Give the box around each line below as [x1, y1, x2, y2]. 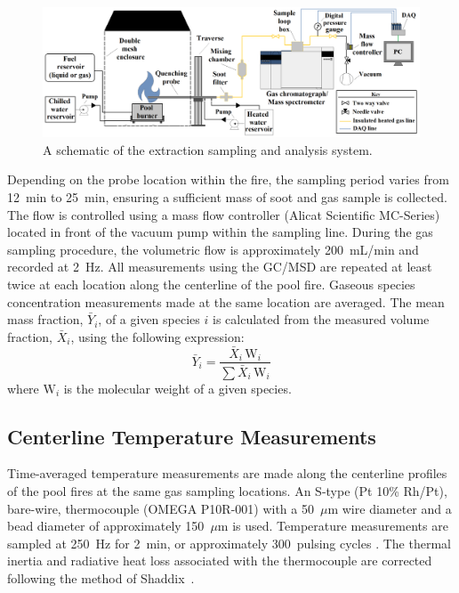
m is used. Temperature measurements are [217, 516, 448, 535]
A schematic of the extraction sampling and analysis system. [43, 140, 373, 158]
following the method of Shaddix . [7, 568, 195, 587]
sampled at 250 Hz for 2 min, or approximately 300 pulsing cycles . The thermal [7, 533, 451, 552]
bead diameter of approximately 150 [7, 516, 205, 535]
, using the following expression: [70, 327, 245, 345]
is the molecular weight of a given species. [63, 378, 292, 397]
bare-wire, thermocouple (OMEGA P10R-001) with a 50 [7, 499, 314, 517]
